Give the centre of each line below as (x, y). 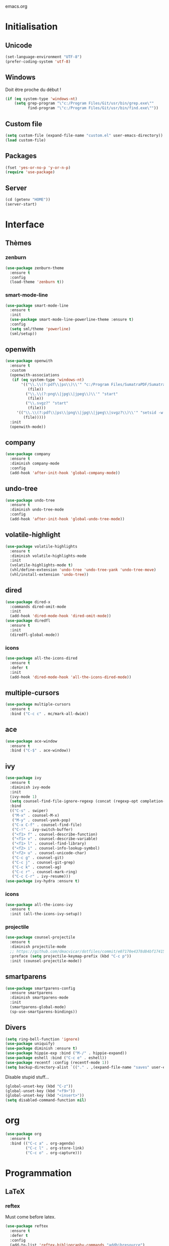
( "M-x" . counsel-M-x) (35, 816)
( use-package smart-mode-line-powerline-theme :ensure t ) (72, 320)
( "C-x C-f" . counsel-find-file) (47, 825)
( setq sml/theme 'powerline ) (40, 329)
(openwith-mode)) (28, 427)
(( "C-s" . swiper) (29, 811)
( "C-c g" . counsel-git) (38, 858)
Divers (16, 1028)
